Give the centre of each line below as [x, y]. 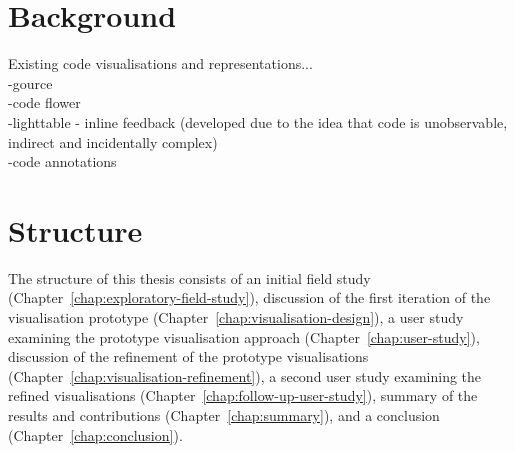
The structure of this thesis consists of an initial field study [189, 277]
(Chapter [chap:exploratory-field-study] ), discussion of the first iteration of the [249, 297]
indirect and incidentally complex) [113, 141]
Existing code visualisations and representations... [160, 63]
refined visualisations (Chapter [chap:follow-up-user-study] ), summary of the [243, 395]
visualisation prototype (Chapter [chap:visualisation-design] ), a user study [236, 317]
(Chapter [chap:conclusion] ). [95, 434]
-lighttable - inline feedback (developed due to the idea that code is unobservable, [258, 121]
